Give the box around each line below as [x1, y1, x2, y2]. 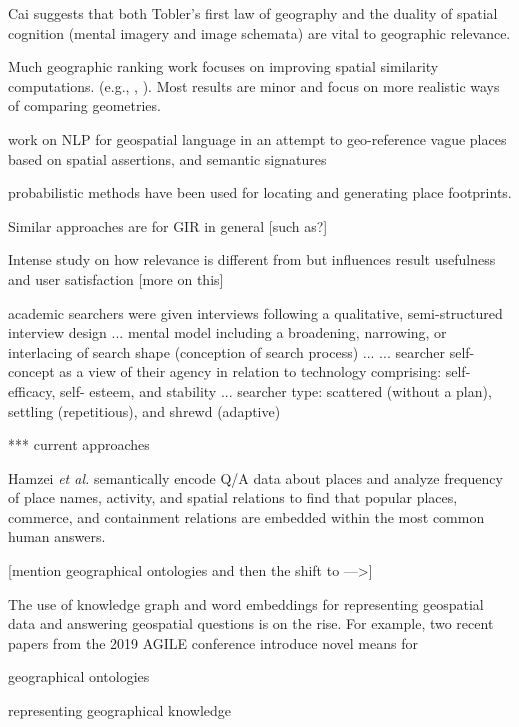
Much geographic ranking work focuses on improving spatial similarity [8, 56, 439, 77]
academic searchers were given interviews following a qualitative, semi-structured [8, 302, 503, 323]
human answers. [8, 526, 106, 547]
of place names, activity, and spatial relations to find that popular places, [8, 487, 458, 508]
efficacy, [8, 380, 56, 401]
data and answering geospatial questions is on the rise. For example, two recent [8, 613, 494, 634]
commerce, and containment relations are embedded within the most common [8, 506, 485, 527]
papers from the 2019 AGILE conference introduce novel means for [8, 632, 418, 653]
